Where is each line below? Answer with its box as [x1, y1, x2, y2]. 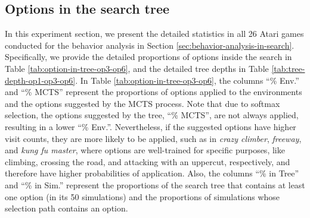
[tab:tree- [271, 62, 305, 74]
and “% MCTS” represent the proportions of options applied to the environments [5, 86, 302, 98]
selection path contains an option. [5, 202, 128, 214]
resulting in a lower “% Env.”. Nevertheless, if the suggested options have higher [5, 120, 296, 132]
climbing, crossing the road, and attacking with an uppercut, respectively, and [5, 155, 290, 168]
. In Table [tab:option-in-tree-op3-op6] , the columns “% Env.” [75, 74, 299, 86]
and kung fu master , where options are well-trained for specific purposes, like [5, 144, 285, 156]
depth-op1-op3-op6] [5, 74, 76, 86]
